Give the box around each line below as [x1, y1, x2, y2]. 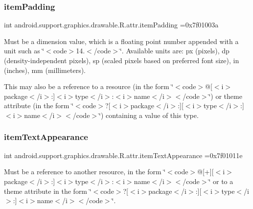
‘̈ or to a [208, 176, 233, 186]
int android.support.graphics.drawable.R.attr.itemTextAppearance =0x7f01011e [4, 150, 243, 160]
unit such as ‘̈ [4, 46, 45, 56]
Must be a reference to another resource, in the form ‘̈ [4, 166, 166, 177]
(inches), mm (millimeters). [4, 65, 86, 75]
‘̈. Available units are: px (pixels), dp [119, 46, 230, 56]
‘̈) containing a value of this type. [99, 110, 199, 120]
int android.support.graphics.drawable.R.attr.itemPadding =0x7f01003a [4, 20, 219, 30]
